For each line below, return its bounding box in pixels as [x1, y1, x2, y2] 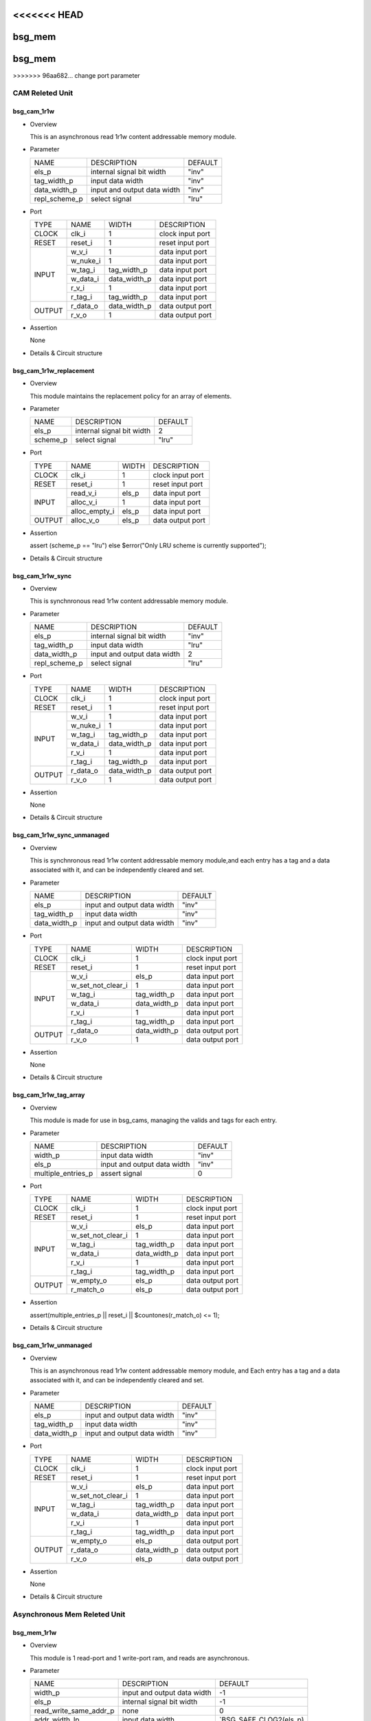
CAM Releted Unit [12, 88, 74, 98]
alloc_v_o [71, 515, 100, 525]
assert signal [100, 1169, 142, 1178]
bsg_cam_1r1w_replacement [12, 366, 95, 374]
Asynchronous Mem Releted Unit [12, 1609, 126, 1619]
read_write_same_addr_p [34, 1706, 115, 1715]
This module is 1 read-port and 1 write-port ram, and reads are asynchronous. [30, 1654, 250, 1662]
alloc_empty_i [71, 506, 115, 516]
